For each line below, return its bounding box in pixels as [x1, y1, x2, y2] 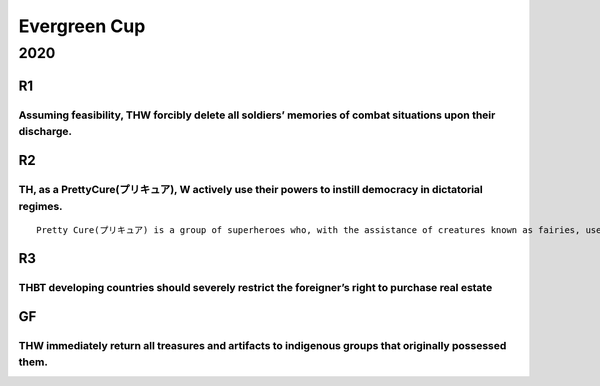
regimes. [18, 199, 64, 213]
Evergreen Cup [18, 15, 146, 37]
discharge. [18, 124, 73, 138]
